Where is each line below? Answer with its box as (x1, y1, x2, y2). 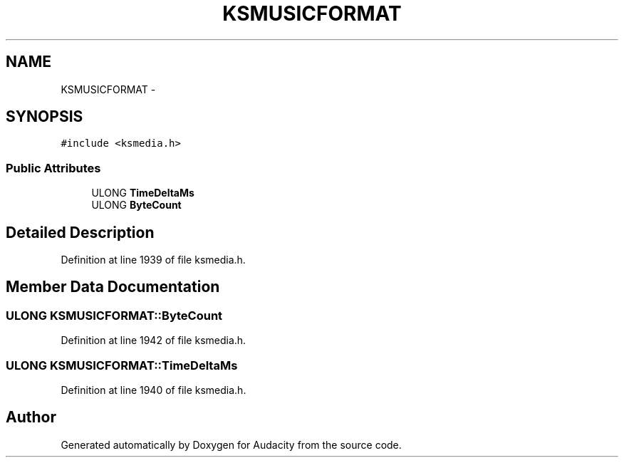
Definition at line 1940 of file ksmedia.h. (61, 384, 246, 396)
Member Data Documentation (6, 278, 220, 296)
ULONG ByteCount (91, 199, 182, 212)
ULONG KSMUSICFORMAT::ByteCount (6, 308, 223, 323)
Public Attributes (6, 160, 101, 175)
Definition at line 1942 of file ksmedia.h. (61, 334, 246, 347)
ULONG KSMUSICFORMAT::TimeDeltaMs (6, 358, 238, 373)
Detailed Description (6, 223, 155, 241)
